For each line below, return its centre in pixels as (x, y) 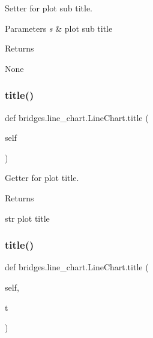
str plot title (27, 218)
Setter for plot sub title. (49, 8)
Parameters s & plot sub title (59, 28)
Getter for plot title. (42, 178)
